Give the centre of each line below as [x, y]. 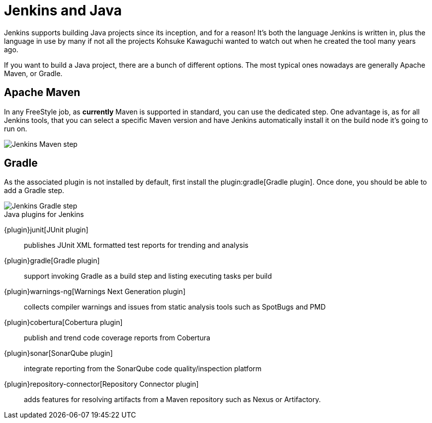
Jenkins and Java [63, 10]
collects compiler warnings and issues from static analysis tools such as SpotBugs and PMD [175, 307]
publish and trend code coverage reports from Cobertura [117, 338]
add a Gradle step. [34, 191]
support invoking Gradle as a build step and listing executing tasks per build [148, 276]
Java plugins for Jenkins [44, 214]
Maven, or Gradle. [33, 73]
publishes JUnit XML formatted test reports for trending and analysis [136, 245]
